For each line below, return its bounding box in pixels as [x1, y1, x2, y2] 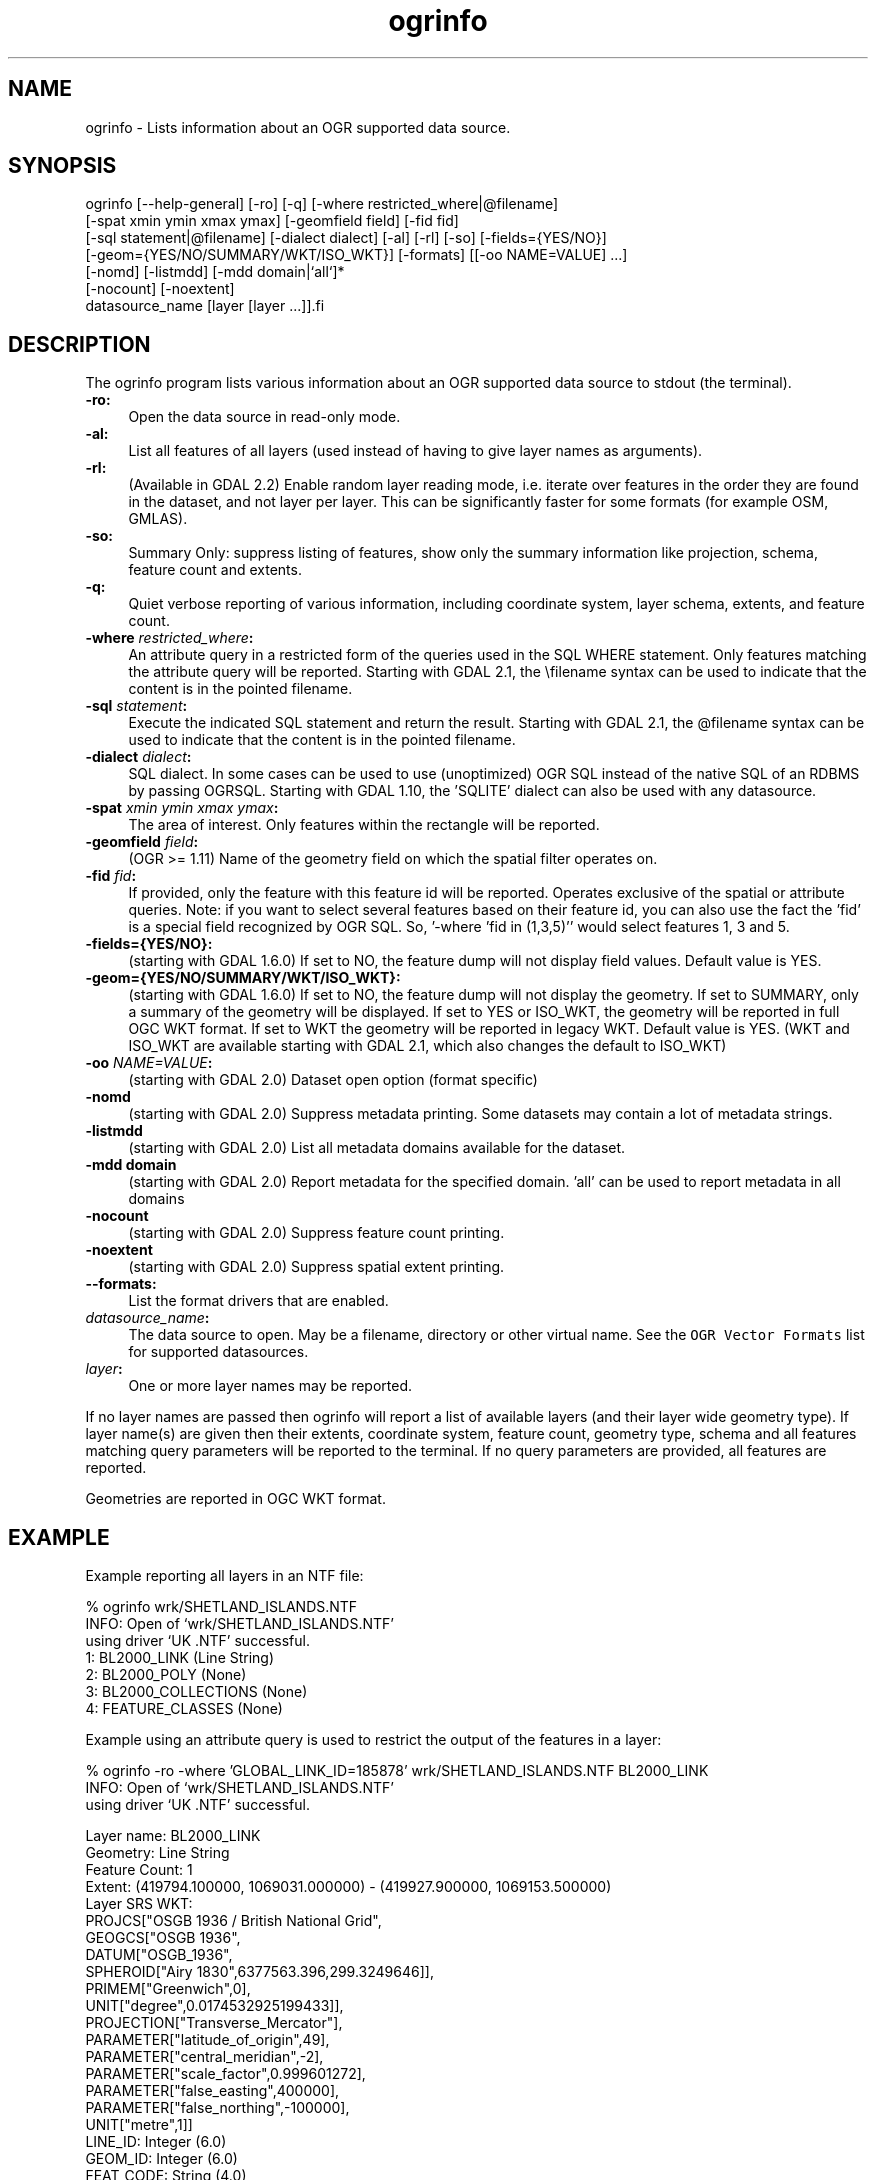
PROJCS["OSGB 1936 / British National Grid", [85, 1912, 382, 1930]
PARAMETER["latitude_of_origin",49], [85, 2031, 330, 2049]
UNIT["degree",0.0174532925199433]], [85, 1997, 344, 2015]
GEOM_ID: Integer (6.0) [85, 2150, 238, 2168]
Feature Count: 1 [85, 1861, 193, 1879]
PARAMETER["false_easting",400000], [85, 2082, 340, 2100]
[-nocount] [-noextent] [85, 280, 235, 298]
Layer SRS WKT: [85, 1895, 193, 1913]
